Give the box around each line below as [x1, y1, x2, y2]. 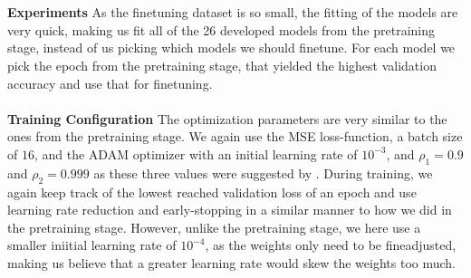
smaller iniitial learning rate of [7, 235, 177, 254]
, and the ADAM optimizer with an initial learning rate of [34, 144, 358, 163]
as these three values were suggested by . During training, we [93, 163, 433, 182]
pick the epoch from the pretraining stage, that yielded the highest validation [7, 55, 437, 74]
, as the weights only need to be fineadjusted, [205, 235, 457, 254]
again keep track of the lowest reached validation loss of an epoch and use [7, 182, 417, 201]
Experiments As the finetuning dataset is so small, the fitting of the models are [7, 3, 458, 22]
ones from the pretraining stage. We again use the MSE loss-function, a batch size [7, 127, 463, 146]
